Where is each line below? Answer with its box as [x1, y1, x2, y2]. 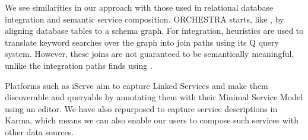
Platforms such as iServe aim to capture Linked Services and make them [5, 79, 268, 91]
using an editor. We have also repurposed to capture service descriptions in [5, 102, 278, 114]
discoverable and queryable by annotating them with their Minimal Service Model [5, 91, 303, 103]
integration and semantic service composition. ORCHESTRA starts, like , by [5, 12, 284, 25]
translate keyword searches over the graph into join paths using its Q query [5, 36, 279, 48]
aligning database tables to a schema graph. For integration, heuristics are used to [5, 24, 304, 37]
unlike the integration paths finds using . [5, 59, 153, 71]
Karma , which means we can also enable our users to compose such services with [5, 114, 299, 126]
